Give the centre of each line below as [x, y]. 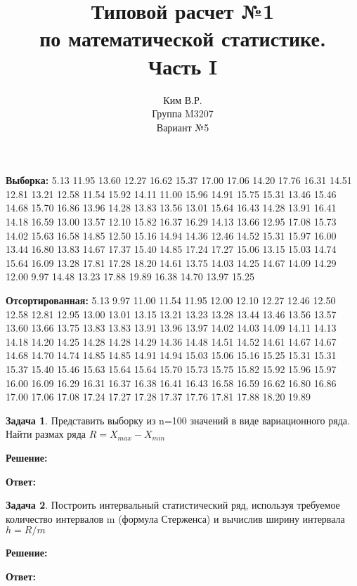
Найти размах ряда [46, 434]
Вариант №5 [183, 127]
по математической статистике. [183, 38]
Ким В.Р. [183, 99]
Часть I [183, 66]
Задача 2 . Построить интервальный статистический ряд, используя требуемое [173, 505]
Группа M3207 [183, 113]
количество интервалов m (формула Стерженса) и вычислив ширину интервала [175, 518]
